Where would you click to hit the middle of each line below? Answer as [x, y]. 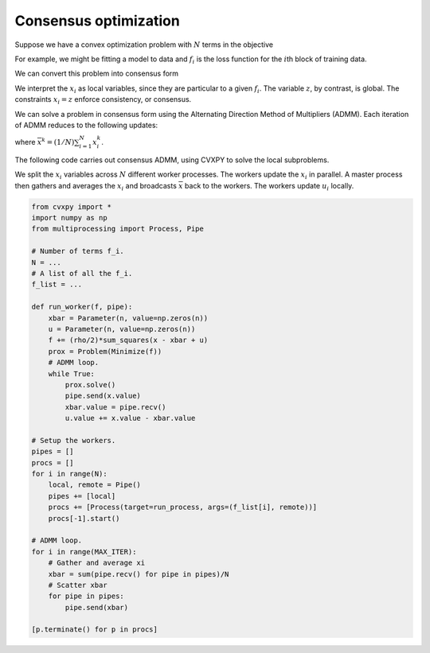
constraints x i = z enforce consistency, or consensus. [103, 100]
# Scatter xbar [78, 585]
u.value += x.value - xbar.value [130, 418]
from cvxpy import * [71, 206]
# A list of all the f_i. [82, 273]
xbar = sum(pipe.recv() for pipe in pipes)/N [139, 574]
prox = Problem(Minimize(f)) [105, 351]
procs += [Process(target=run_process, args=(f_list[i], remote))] [183, 507]
